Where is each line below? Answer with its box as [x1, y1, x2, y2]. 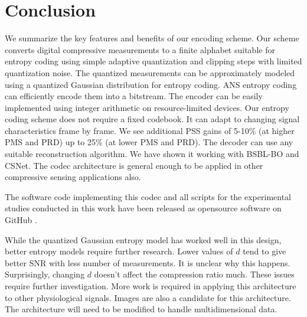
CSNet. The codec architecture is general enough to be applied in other [5, 159, 263, 171]
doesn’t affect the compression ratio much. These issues [94, 268, 295, 280]
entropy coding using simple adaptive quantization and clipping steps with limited [5, 55, 302, 67]
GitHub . [5, 214, 37, 226]
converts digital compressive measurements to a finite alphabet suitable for [5, 43, 275, 55]
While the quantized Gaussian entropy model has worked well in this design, [5, 233, 282, 246]
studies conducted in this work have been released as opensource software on [5, 202, 282, 214]
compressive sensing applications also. [5, 171, 141, 183]
